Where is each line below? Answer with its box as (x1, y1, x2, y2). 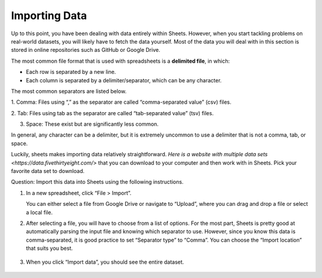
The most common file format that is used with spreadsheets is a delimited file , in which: (11, 57, 230, 64)
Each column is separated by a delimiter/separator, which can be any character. (26, 76, 222, 84)
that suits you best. (26, 245, 73, 252)
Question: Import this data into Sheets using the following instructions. (11, 178, 184, 186)
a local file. (26, 209, 53, 216)
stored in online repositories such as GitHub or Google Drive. (11, 47, 160, 54)
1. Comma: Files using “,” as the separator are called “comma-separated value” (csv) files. (11, 98, 232, 106)
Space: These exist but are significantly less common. (26, 121, 159, 128)
